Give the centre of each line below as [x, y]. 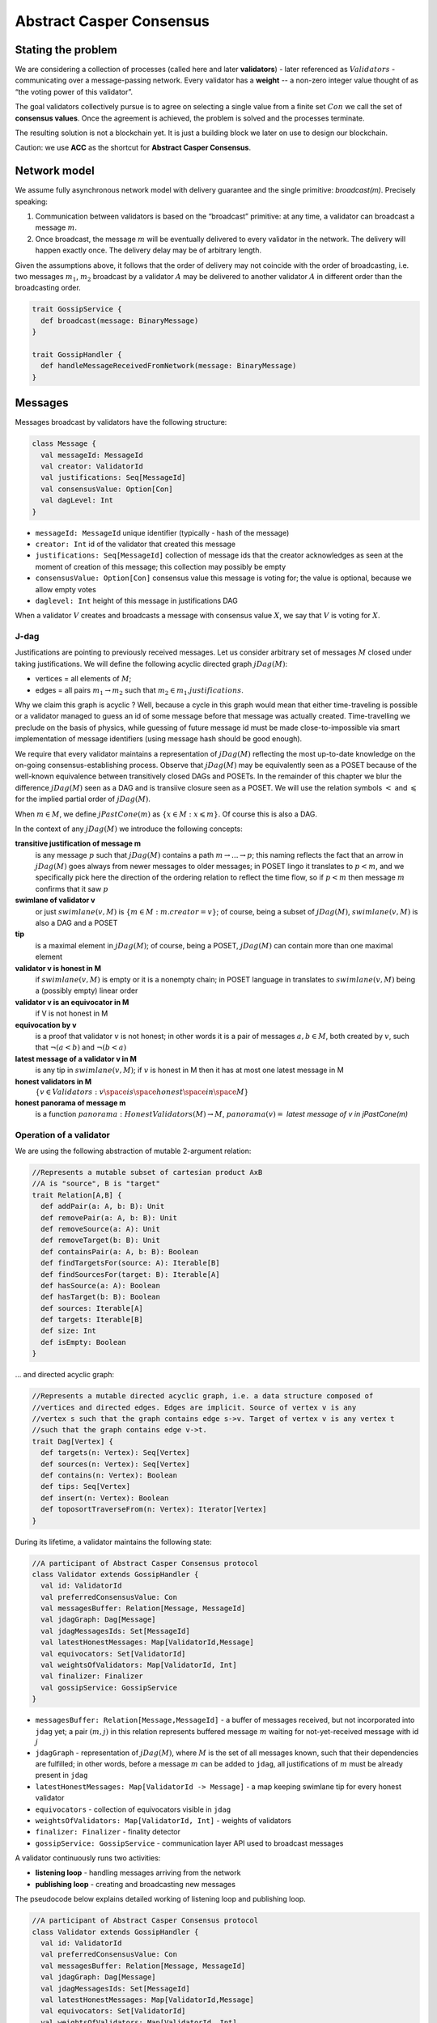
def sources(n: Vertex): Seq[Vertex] [115, 1464]
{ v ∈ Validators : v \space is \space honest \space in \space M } [142, 1092]
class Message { [64, 444]
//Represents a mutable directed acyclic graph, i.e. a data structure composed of [203, 1396]
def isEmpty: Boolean [84, 1342]
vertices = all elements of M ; [83, 679]
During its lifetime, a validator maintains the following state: [113, 1542]
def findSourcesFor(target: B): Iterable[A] [130, 1274]
